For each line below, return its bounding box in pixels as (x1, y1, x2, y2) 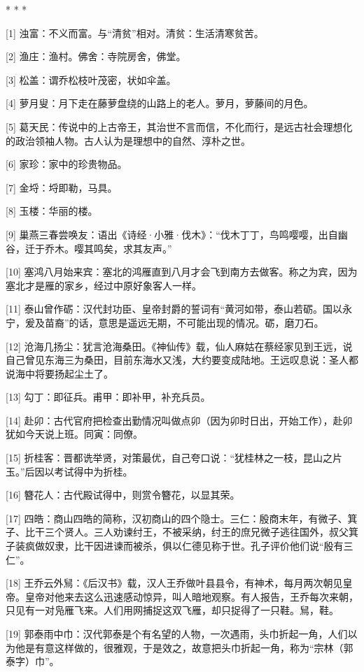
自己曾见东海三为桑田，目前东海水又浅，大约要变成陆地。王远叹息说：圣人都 (6, 352, 358, 367)
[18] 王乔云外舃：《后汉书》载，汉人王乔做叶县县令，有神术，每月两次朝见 (6, 576, 343, 590)
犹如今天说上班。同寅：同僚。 (6, 427, 143, 441)
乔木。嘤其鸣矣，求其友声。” (44, 241, 172, 255)
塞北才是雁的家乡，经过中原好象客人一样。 (6, 278, 202, 292)
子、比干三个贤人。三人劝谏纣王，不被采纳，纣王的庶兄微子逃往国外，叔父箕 (6, 524, 358, 539)
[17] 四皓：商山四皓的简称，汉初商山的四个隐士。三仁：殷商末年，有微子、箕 (6, 510, 358, 525)
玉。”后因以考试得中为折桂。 (6, 464, 133, 478)
